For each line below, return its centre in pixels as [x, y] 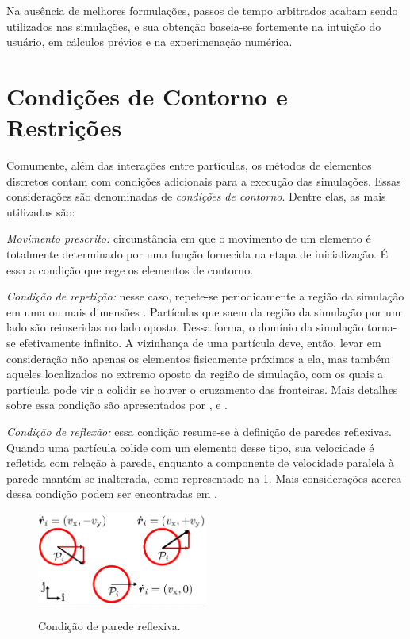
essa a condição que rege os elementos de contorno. [130, 269]
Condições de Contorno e [147, 96]
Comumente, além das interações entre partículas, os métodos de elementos [189, 165]
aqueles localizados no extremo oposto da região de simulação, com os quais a [195, 374]
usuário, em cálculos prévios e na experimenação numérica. [149, 42]
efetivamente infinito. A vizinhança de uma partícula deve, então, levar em [200, 343]
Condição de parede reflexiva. [109, 625]
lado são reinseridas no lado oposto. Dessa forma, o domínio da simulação [185, 327]
